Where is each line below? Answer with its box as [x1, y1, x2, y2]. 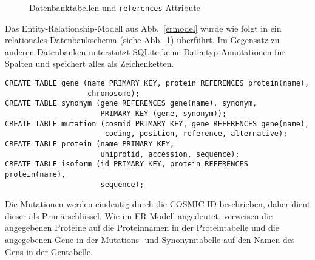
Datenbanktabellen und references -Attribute [29, 1, 200, 13]
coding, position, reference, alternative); [104, 129, 288, 139]
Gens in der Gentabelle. [5, 245, 93, 258]
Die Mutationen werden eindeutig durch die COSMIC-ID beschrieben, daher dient [5, 197, 311, 210]
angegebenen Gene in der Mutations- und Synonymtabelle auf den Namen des [5, 233, 295, 246]
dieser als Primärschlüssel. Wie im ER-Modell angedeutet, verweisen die [5, 209, 273, 222]
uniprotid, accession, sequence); [100, 149, 240, 159]
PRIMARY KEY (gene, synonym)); [100, 109, 227, 118]
